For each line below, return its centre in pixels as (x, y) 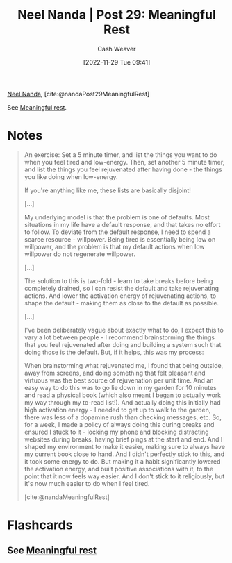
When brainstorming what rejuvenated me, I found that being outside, (124, 365)
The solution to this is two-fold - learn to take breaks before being (118, 280)
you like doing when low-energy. (71, 176)
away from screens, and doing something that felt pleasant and (115, 373)
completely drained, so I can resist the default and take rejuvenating (122, 288)
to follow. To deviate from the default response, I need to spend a (117, 232)
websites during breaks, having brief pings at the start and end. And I (123, 439)
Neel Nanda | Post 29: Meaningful (117, 15)
